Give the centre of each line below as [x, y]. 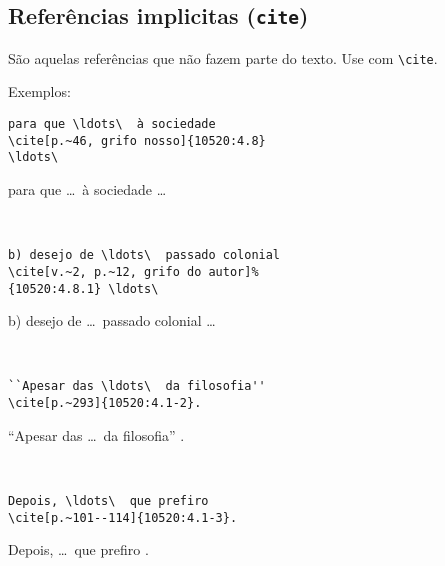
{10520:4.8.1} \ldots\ [83, 288]
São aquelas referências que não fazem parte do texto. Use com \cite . [223, 57]
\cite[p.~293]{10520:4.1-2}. [105, 403]
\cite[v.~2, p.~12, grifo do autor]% [133, 271]
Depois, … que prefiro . [78, 549]
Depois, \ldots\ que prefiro [108, 500]
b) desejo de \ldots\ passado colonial [144, 255]
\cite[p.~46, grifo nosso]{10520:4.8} [137, 140]
